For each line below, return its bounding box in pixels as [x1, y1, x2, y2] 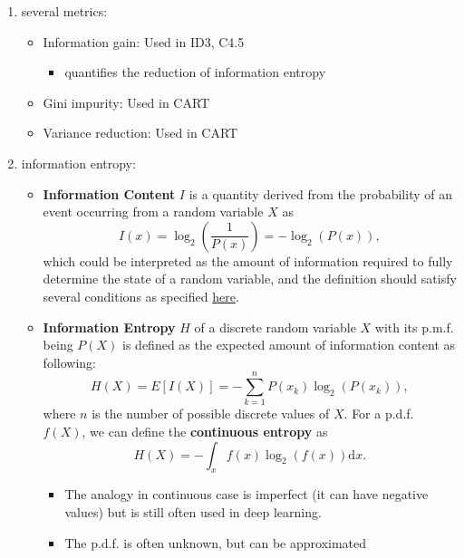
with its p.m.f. [374, 317, 454, 336]
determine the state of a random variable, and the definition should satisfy [43, 269, 457, 288]
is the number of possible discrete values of [92, 404, 330, 423]
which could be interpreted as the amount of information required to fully [43, 251, 453, 270]
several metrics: [21, 2, 108, 20]
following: [43, 352, 96, 371]
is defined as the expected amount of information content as [122, 335, 456, 354]
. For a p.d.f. [343, 404, 414, 423]
